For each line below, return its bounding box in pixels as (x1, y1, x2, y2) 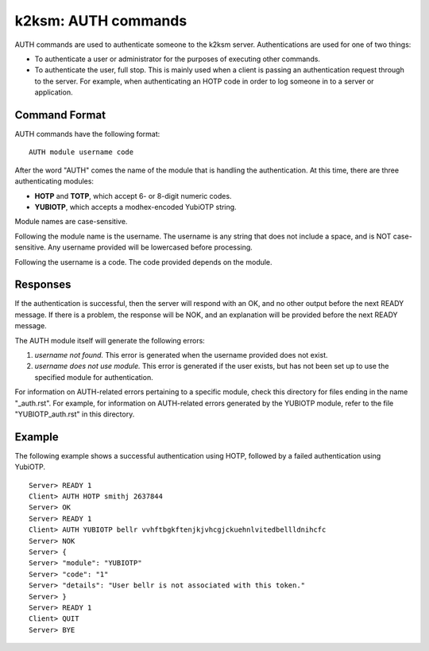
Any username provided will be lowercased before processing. (48, 242, 253, 252)
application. (34, 87, 73, 97)
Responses (14, 278, 71, 292)
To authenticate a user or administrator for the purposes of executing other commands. (34, 54, 321, 64)
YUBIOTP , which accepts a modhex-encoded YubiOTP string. (34, 202, 238, 211)
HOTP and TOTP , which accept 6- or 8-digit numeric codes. (34, 191, 232, 200)
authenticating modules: (14, 176, 95, 186)
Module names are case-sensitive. (14, 217, 128, 227)
